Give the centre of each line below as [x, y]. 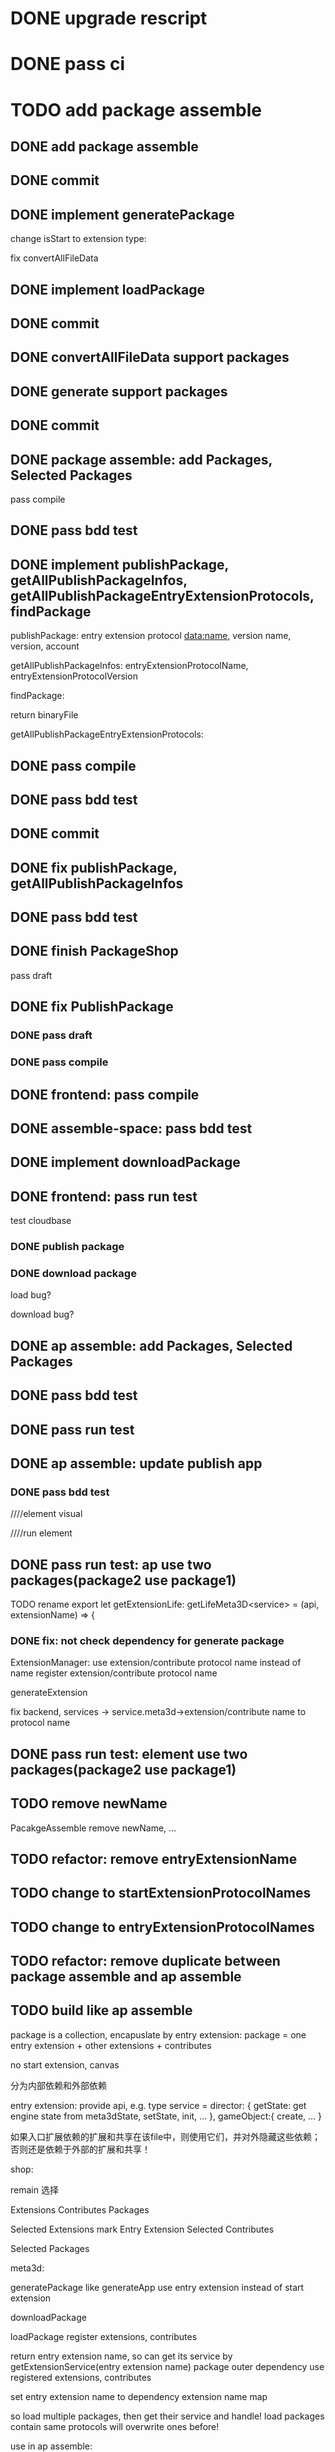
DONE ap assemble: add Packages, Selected [151, 1345]
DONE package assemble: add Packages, [141, 459]
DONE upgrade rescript [109, 18]
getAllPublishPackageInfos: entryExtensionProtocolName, [129, 666]
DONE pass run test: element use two [129, 1753]
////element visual [46, 1514]
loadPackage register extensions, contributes [104, 2336]
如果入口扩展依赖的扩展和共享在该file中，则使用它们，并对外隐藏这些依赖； [166, 2136]
